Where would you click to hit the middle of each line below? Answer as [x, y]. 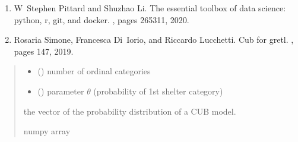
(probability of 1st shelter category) [158, 91]
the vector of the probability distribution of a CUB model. [130, 111]
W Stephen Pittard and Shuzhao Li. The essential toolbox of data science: [150, 8]
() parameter [61, 91]
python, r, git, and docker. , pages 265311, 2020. [102, 19]
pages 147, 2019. [44, 51]
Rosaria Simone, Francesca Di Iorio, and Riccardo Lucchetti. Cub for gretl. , [154, 40]
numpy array [47, 131]
